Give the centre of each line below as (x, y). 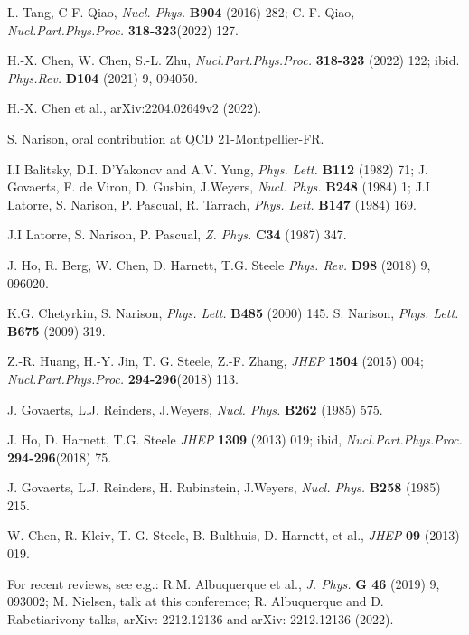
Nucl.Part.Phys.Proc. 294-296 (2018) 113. (123, 378)
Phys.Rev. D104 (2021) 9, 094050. (103, 77)
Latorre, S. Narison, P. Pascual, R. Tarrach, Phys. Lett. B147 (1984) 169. (212, 204)
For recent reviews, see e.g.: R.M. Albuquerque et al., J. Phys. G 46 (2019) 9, (224, 583)
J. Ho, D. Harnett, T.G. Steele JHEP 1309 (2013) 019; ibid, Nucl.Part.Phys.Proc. (235, 439)
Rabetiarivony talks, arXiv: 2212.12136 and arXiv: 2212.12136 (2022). (201, 618)
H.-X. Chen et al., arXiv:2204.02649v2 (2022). (135, 108)
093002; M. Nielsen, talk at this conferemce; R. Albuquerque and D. (196, 601)
